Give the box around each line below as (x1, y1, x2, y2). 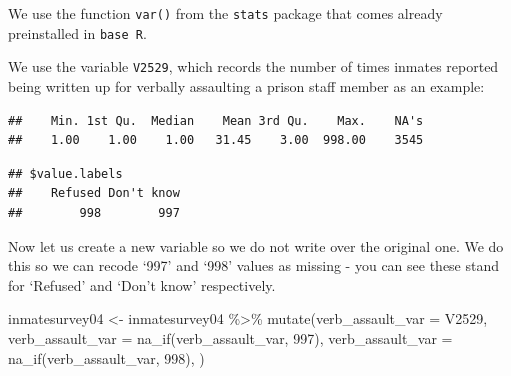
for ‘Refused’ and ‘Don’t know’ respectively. (8, 274, 276, 295)
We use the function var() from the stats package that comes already (8, 3, 443, 23)
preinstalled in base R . (8, 22, 147, 43)
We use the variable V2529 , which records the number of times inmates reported (8, 56, 499, 77)
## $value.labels (8, 166, 123, 181)
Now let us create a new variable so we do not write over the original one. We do (8, 235, 504, 256)
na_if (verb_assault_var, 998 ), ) (8, 347, 205, 368)
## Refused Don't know (8, 186, 180, 201)
